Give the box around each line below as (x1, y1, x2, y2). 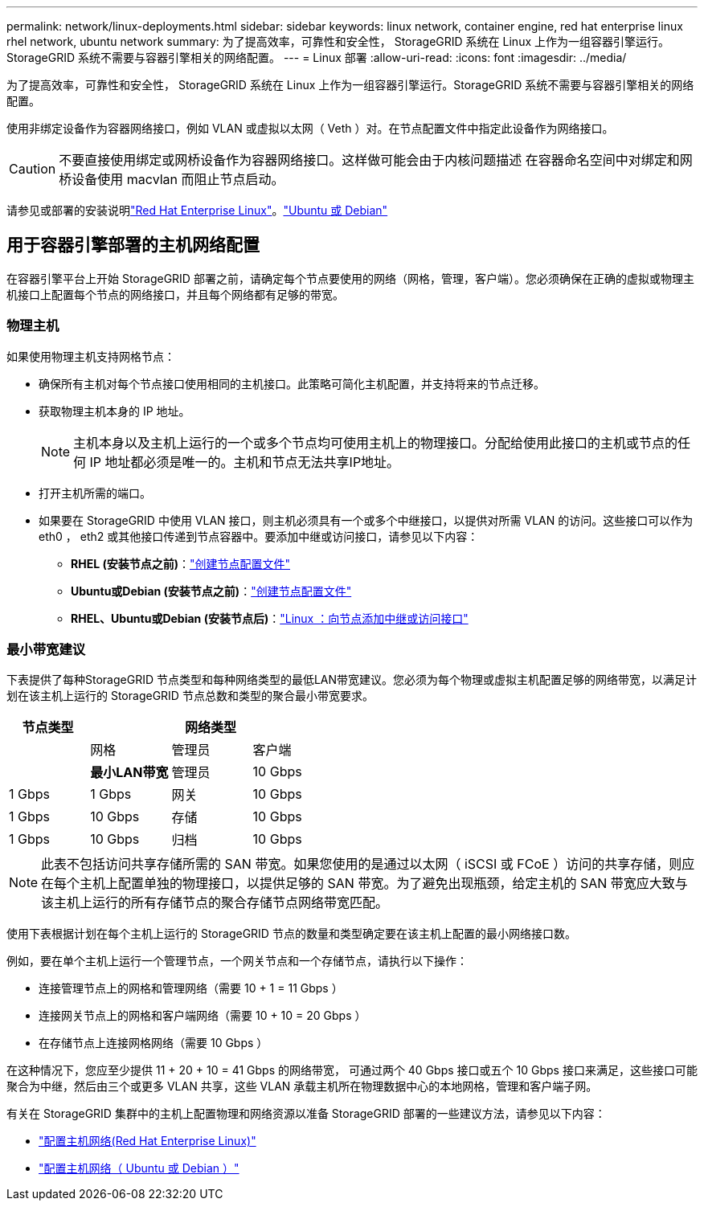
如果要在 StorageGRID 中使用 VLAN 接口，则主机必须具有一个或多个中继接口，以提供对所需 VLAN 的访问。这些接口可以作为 (39, 513, 694, 527)
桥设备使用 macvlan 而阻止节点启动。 (59, 171, 284, 187)
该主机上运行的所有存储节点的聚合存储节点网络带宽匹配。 (41, 894, 389, 911)
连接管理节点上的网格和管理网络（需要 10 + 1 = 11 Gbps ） (39, 981, 343, 996)
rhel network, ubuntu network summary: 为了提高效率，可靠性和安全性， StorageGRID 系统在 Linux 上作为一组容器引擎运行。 (6, 35, 669, 48)
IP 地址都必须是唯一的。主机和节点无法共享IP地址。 (89, 453, 400, 470)
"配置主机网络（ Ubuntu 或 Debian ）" (39, 1161, 239, 1176)
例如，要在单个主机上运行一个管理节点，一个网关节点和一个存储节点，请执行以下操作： (6, 954, 468, 968)
